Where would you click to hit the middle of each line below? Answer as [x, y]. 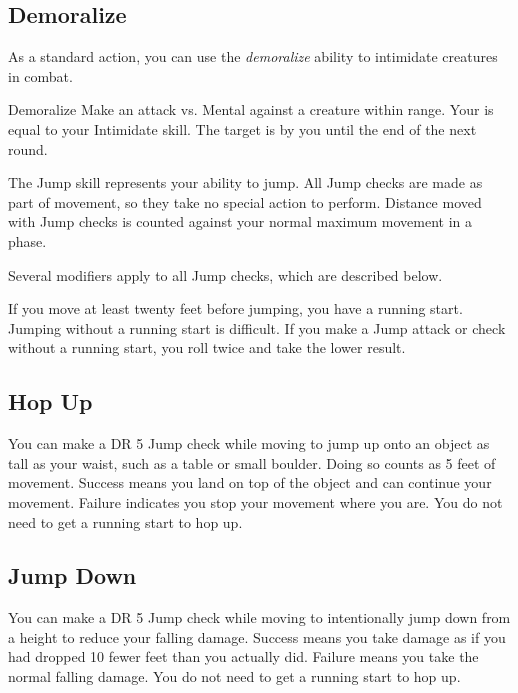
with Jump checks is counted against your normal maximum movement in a [240, 221]
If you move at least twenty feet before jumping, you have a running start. [235, 308]
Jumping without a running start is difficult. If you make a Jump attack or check [257, 327]
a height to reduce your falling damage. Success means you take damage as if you [257, 636]
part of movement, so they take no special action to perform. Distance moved [245, 201]
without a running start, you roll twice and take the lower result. [207, 347]
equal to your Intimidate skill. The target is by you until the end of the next [242, 128]
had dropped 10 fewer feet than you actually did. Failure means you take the [243, 656]
